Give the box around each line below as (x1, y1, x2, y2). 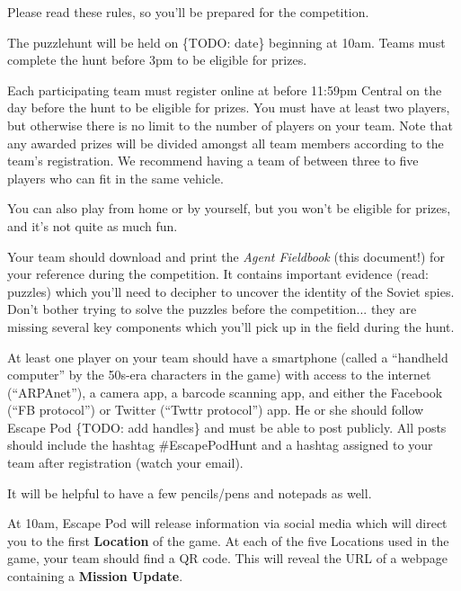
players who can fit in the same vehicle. (7, 168, 224, 187)
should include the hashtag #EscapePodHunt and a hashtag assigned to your (7, 435, 433, 454)
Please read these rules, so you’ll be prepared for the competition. (7, 3, 369, 21)
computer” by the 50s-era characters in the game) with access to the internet (7, 365, 431, 384)
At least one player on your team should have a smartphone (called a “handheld (7, 347, 448, 366)
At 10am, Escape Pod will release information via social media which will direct (7, 514, 448, 533)
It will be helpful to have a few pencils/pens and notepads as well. (7, 483, 372, 502)
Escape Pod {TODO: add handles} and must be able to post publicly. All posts (7, 417, 447, 436)
